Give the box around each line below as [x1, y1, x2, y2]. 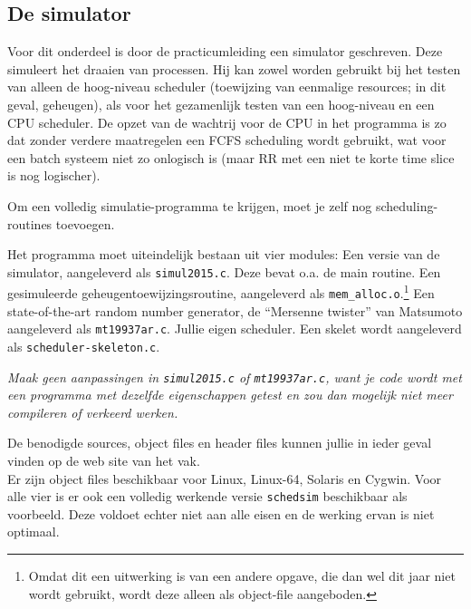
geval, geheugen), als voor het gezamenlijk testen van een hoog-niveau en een [7, 94, 435, 113]
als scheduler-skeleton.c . [7, 336, 160, 355]
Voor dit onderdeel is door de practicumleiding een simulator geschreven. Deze [7, 42, 443, 61]
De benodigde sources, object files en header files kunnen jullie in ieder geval [7, 433, 432, 452]
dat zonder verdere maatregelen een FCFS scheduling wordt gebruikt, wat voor [7, 130, 447, 150]
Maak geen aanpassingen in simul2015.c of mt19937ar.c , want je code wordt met [7, 367, 462, 386]
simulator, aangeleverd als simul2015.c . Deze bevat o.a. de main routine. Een [7, 262, 441, 281]
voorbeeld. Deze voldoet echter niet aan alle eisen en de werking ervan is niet [7, 504, 435, 523]
